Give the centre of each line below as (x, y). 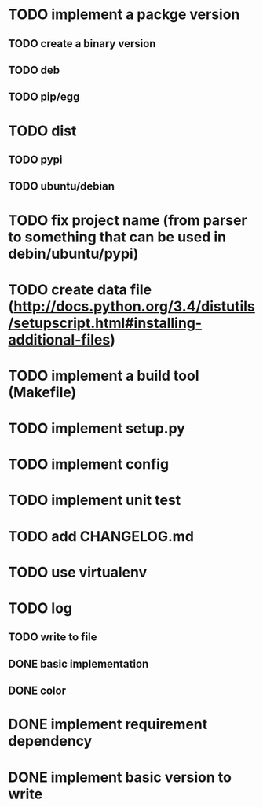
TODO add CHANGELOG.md (101, 536)
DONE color (37, 691)
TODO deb (34, 70)
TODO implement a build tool (104, 376)
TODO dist (42, 131)
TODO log (40, 608)
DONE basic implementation (79, 663)
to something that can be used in (117, 237)
